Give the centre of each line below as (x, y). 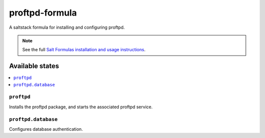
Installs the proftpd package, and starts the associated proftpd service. (81, 107)
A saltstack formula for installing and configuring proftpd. (67, 27)
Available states (34, 66)
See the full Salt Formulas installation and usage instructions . (84, 50)
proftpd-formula (43, 13)
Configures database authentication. (46, 129)
